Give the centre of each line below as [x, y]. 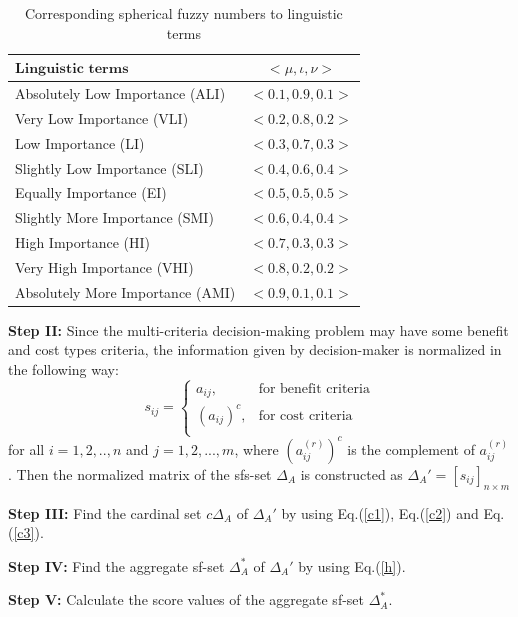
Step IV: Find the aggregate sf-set [116, 565]
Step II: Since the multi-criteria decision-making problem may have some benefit [258, 329]
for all [26, 448]
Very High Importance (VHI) [104, 266]
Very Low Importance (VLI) [102, 117]
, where [256, 448]
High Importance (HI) [82, 242]
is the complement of [411, 448]
